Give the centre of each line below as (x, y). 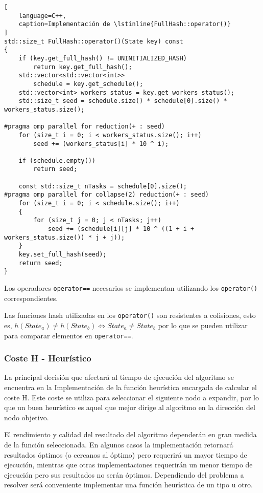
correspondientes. (31, 298)
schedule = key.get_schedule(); (88, 84)
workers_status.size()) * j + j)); (65, 237)
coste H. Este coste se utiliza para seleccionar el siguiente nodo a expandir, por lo (131, 397)
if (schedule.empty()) (57, 160)
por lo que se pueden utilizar (203, 325)
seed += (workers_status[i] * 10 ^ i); (101, 144)
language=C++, (42, 16)
